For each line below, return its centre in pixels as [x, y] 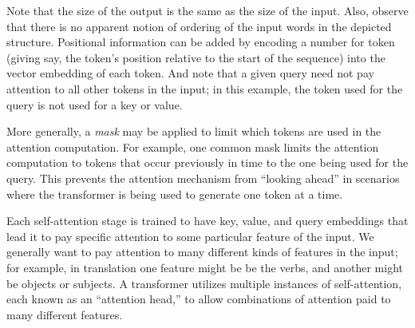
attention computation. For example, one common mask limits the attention [193, 146]
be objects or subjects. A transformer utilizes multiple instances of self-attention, [204, 283]
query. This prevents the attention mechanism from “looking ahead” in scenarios [203, 178]
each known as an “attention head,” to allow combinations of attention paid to [199, 299]
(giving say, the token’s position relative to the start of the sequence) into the [196, 57]
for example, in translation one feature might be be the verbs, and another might [205, 267]
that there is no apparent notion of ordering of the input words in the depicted [199, 26]
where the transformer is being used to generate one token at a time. [175, 194]
